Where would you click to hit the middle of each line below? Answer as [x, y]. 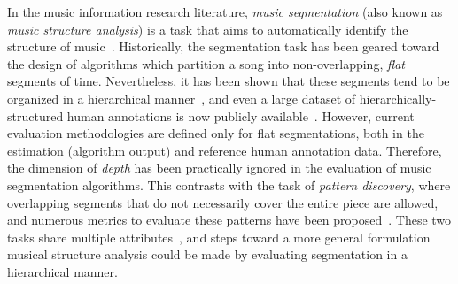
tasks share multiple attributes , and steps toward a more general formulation [219, 237]
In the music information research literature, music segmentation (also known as [225, 12]
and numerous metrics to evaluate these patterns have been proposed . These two [229, 220]
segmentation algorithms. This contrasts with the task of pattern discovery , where [229, 184]
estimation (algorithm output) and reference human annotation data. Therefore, [225, 150]
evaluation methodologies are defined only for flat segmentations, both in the [216, 133]
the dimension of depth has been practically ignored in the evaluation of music [219, 168]
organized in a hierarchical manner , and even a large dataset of [182, 98]
